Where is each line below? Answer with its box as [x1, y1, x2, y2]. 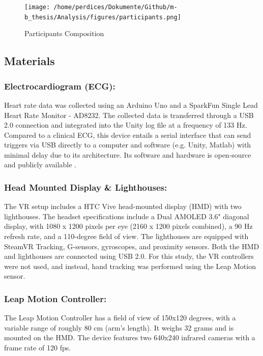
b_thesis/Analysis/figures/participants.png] [24, 13, 181, 21]
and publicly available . [4, 159, 76, 170]
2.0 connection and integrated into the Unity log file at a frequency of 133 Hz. [4, 120, 247, 130]
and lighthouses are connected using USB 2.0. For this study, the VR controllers [4, 251, 254, 261]
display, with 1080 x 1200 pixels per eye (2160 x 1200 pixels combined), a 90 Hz [4, 221, 253, 231]
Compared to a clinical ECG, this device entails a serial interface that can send [4, 129, 251, 140]
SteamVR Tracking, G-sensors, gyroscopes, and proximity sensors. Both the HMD [4, 241, 259, 251]
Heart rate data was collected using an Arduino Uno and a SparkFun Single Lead [4, 99, 258, 110]
